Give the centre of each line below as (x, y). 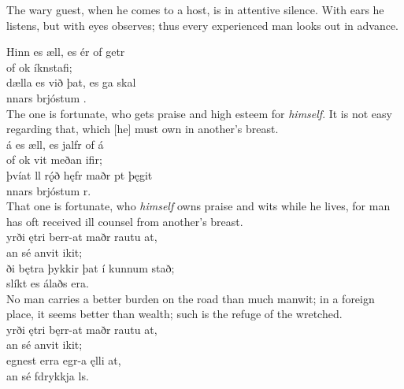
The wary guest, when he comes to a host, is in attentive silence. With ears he (195, 9)
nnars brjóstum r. (49, 190)
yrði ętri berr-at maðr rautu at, (82, 237)
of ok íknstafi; (39, 67)
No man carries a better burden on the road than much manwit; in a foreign (191, 298)
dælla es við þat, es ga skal (71, 82)
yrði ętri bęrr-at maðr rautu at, (82, 329)
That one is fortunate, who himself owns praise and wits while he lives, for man (198, 206)
